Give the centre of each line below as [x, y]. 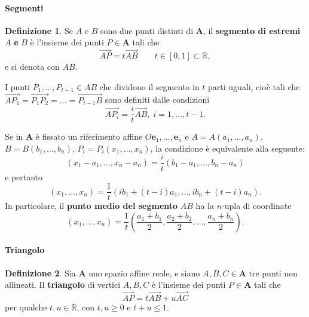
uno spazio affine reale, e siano [144, 273]
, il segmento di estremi [252, 30]
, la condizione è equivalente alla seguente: [227, 148]
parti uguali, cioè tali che [254, 86]
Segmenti [24, 7]
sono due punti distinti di [147, 30]
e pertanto [24, 176]
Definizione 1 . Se [39, 30]
